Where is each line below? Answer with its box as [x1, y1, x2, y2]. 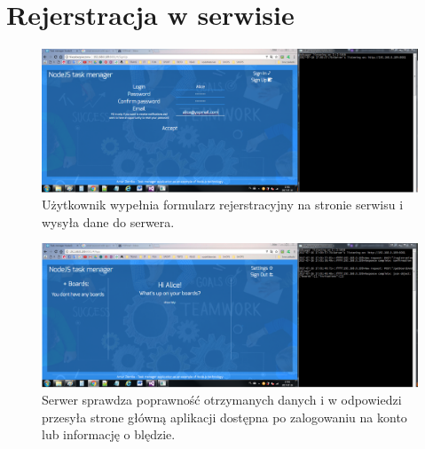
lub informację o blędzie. [42, 425, 176, 444]
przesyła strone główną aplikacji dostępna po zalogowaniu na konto [42, 407, 407, 426]
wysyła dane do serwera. [42, 212, 175, 231]
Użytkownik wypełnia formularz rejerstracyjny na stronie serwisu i [42, 195, 404, 214]
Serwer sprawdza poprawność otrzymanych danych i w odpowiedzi [42, 390, 402, 409]
